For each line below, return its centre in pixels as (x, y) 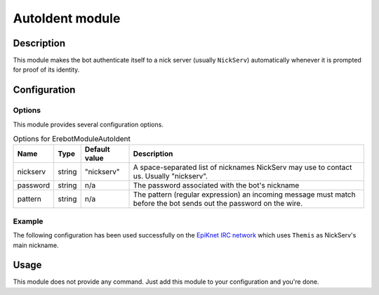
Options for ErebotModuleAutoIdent (72, 139)
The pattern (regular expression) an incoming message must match (244, 195)
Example (28, 221)
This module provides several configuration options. (88, 124)
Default (97, 150)
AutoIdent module (67, 18)
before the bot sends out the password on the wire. (218, 204)
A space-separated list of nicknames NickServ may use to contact (242, 167)
